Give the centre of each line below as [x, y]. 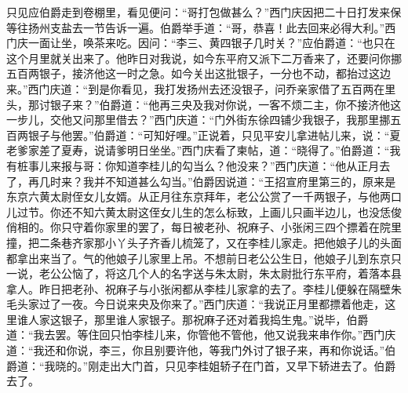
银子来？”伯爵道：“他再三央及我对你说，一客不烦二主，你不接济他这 [226, 104]
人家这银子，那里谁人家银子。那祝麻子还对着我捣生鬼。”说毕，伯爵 [198, 319]
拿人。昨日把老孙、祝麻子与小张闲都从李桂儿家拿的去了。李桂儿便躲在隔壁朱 [204, 288]
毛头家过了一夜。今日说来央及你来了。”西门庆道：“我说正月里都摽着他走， [196, 304]
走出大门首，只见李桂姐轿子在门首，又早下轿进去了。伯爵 [248, 365]
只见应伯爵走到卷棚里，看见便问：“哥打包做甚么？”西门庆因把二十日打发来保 [204, 12]
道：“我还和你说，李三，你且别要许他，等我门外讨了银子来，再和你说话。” [196, 350]
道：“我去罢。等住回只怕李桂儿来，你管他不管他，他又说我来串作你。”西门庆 [201, 335]
